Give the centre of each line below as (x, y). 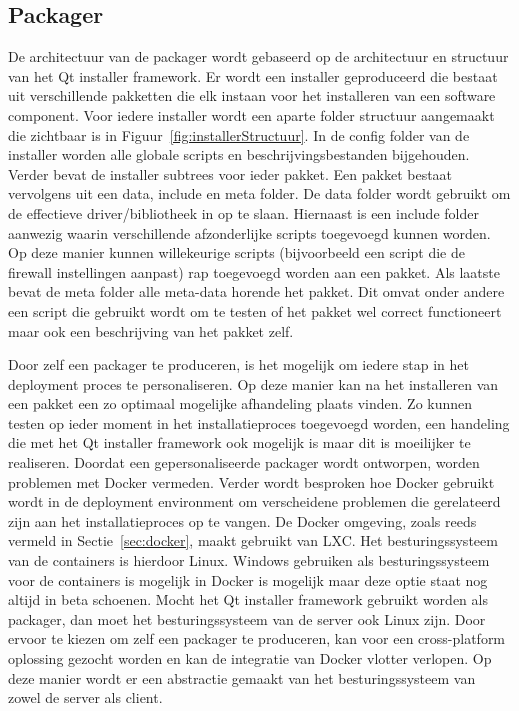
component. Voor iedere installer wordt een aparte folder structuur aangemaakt (251, 114)
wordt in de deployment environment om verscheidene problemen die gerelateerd (254, 501)
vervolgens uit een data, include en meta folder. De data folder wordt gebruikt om (259, 193)
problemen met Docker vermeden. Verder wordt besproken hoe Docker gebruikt (251, 481)
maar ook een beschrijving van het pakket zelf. (151, 330)
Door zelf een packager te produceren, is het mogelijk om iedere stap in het (238, 364)
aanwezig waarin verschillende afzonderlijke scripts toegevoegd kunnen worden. (249, 232)
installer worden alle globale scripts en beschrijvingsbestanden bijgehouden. (239, 154)
